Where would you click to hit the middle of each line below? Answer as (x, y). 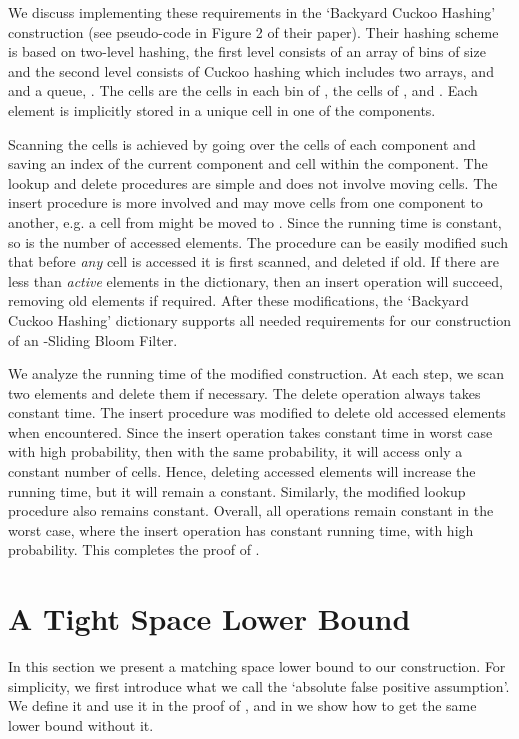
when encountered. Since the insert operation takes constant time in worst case (250, 431)
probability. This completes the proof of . (134, 549)
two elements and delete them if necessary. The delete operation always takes (244, 392)
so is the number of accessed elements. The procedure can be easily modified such (258, 241)
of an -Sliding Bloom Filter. (93, 339)
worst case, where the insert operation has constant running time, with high (241, 529)
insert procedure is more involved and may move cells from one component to (245, 202)
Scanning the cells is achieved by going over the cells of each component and (242, 143)
